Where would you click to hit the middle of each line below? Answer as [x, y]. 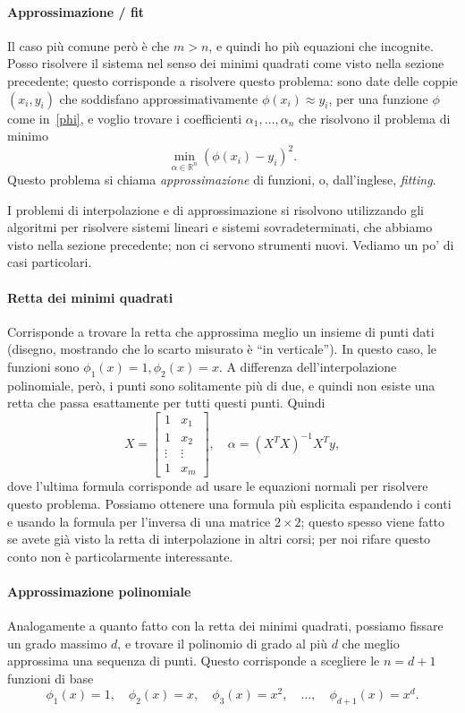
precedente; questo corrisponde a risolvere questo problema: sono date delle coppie [232, 80]
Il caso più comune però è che [89, 45]
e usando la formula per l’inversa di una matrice [139, 521]
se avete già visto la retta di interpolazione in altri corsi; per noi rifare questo [219, 539]
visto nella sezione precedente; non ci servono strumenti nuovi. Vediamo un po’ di [231, 244]
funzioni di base [51, 679]
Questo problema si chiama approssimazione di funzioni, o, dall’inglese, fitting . [222, 180]
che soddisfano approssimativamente [159, 98]
